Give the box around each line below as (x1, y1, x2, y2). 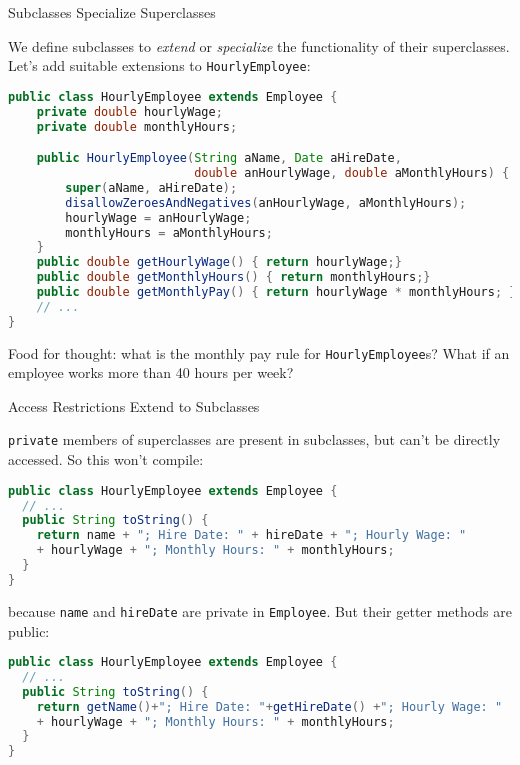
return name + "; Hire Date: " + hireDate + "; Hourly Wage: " (36, 528, 467, 543)
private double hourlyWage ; (36, 104, 223, 119)
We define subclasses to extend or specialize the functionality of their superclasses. (8, 35, 510, 56)
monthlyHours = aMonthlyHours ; (65, 225, 273, 240)
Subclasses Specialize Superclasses (8, 2, 216, 22)
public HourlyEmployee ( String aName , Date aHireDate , (36, 151, 402, 166)
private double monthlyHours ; (36, 119, 238, 134)
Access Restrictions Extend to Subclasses (8, 395, 260, 416)
